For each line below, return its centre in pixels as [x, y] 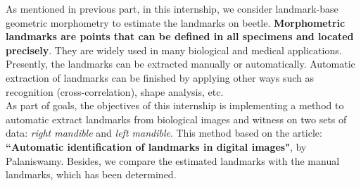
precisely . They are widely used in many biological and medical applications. [174, 50]
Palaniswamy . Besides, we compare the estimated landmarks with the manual [173, 160]
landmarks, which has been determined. [91, 174]
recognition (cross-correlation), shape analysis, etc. [115, 91]
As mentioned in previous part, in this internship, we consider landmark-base [172, 8]
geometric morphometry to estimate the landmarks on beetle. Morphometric [176, 22]
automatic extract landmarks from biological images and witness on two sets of [176, 119]
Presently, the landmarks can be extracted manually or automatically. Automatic [180, 64]
